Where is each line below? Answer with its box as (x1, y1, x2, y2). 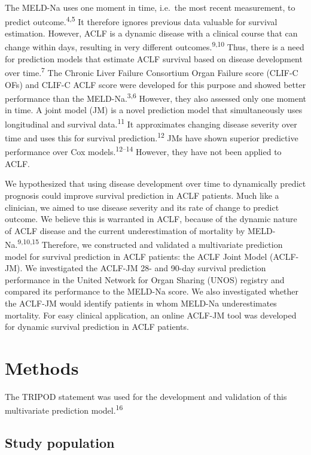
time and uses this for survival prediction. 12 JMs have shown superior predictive (5, 130, 298, 144)
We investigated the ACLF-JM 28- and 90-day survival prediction (25, 262, 266, 274)
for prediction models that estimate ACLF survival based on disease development (5, 52, 303, 65)
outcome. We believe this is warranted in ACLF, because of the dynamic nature (5, 213, 297, 225)
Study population (5, 433, 115, 452)
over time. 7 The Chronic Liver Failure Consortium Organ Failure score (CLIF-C (5, 65, 298, 78)
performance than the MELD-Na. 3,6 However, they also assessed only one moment (5, 90, 307, 104)
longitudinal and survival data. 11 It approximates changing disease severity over (5, 116, 297, 130)
